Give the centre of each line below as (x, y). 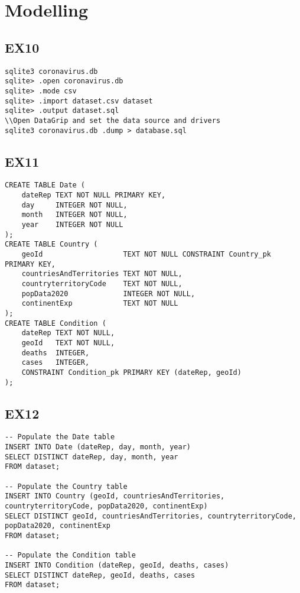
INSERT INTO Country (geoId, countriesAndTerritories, (115, 496)
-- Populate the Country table (66, 486)
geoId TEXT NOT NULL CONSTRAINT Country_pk (146, 254)
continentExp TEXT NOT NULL (100, 304)
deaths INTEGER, (56, 353)
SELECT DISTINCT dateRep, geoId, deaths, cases (100, 575)
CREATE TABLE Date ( (45, 185)
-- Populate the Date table (60, 437)
